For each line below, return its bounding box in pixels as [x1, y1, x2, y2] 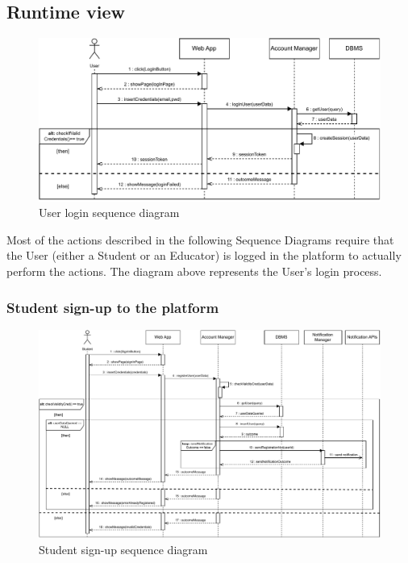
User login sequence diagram [39, 204, 180, 221]
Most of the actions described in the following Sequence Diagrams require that [6, 231, 394, 248]
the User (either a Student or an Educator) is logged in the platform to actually [6, 247, 402, 264]
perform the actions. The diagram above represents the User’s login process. [6, 263, 382, 280]
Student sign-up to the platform [6, 297, 219, 317]
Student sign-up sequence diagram [39, 541, 208, 558]
